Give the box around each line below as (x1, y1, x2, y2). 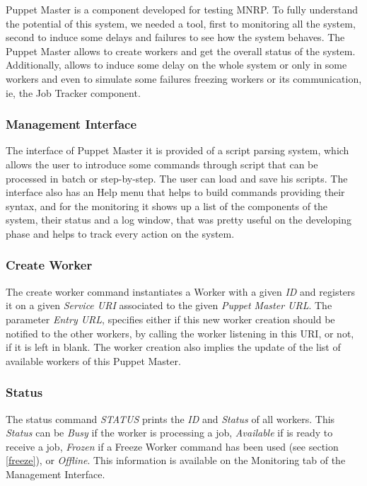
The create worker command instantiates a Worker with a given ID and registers (6, 284, 356, 299)
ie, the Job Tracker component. (6, 85, 141, 100)
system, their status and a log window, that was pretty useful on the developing (6, 212, 351, 227)
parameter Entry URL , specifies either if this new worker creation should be (6, 311, 335, 326)
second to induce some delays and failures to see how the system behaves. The (6, 30, 345, 45)
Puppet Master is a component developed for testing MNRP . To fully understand (6, 2, 359, 16)
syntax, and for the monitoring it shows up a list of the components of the (6, 198, 328, 213)
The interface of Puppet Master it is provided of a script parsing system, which (6, 143, 349, 158)
